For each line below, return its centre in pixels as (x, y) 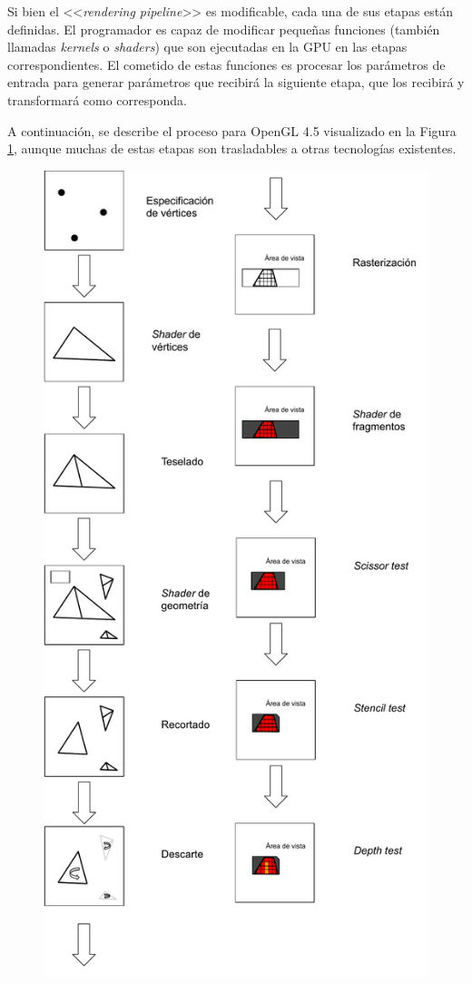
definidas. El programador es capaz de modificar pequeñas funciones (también (224, 29)
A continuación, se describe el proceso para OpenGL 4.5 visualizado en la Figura (232, 130)
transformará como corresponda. (97, 99)
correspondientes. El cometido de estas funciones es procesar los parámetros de (226, 64)
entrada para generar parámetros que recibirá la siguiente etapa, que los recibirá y (236, 82)
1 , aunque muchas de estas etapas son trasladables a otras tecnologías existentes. (232, 148)
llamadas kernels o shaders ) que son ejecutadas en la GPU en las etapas (207, 47)
